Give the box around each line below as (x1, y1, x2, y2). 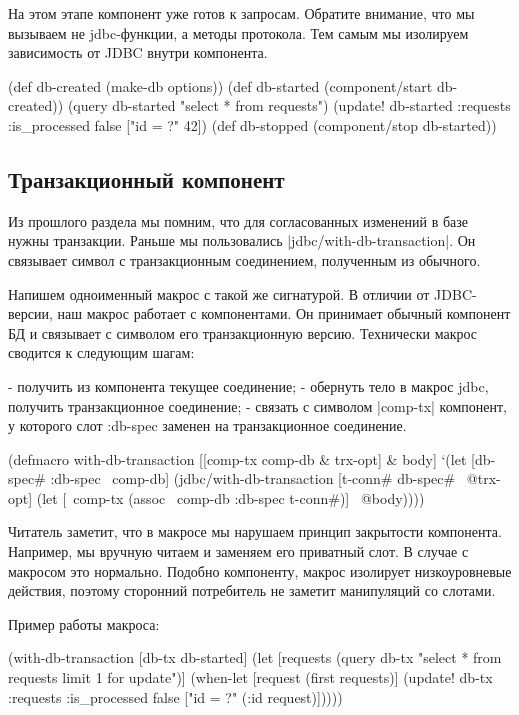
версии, (8, 303, 53, 324)
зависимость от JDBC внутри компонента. (8, 42, 268, 63)
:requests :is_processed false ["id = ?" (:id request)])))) (8, 686, 343, 707)
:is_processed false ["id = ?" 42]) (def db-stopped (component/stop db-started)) (8, 114, 497, 135)
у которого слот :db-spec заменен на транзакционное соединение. (8, 415, 407, 436)
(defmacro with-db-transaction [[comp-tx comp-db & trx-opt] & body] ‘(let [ (8, 448, 475, 469)
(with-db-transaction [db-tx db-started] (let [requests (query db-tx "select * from (8, 647, 502, 668)
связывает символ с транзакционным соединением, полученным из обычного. (8, 249, 481, 270)
